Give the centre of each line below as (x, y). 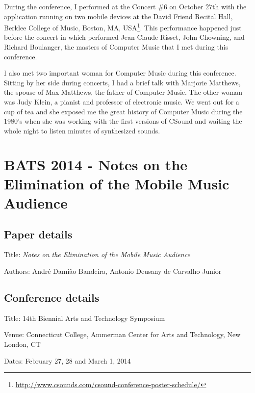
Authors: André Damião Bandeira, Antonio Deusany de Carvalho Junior (113, 271)
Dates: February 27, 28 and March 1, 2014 (67, 360)
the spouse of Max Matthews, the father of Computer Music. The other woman (123, 92)
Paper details (38, 234)
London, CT (22, 344)
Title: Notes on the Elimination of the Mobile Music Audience (97, 254)
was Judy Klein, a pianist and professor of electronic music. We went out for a (122, 102)
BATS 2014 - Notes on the (96, 164)
